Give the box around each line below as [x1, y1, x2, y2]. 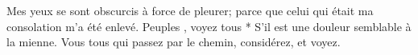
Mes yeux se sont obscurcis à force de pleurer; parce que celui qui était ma [6, 2, 374, 18]
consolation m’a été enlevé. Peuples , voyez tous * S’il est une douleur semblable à [6, 18, 412, 34]
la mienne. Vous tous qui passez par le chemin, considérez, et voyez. [6, 33, 341, 50]
